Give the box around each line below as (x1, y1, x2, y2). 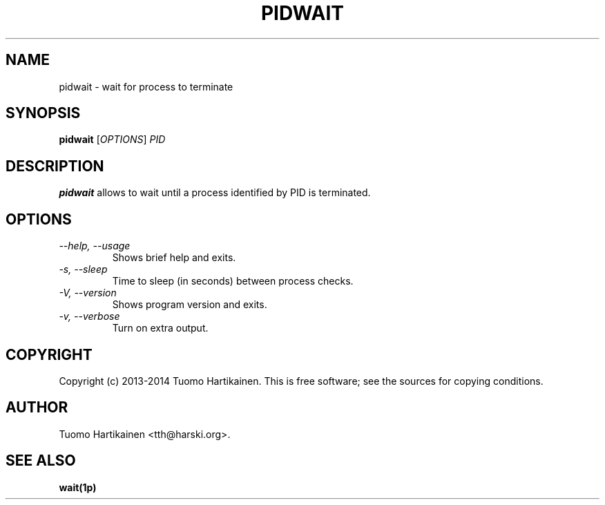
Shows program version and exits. (112, 298, 267, 311)
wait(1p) (59, 481, 97, 493)
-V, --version (59, 287, 117, 299)
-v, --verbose (59, 310, 120, 323)
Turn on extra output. (112, 322, 209, 334)
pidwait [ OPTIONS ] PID (59, 133, 166, 146)
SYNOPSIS (6, 104, 81, 122)
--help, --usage (59, 240, 131, 252)
